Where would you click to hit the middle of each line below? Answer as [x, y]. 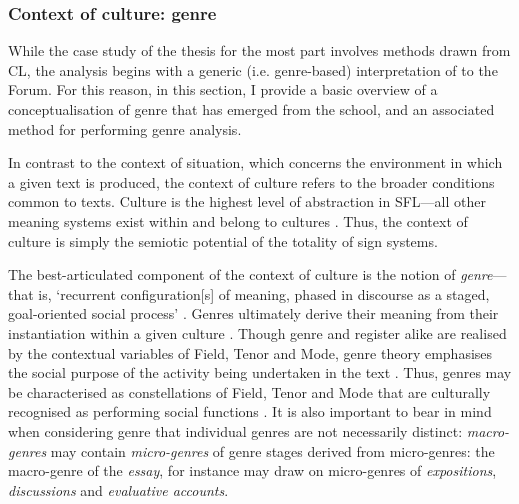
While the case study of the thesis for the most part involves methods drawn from [259, 50]
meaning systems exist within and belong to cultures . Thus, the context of [238, 220]
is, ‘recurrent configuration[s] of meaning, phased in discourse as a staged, [264, 293]
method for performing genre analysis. [125, 128]
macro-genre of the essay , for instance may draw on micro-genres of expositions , [252, 470]
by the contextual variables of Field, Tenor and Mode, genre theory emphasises [250, 352]
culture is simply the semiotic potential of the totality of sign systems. [223, 240]
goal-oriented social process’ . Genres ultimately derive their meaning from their [253, 313]
